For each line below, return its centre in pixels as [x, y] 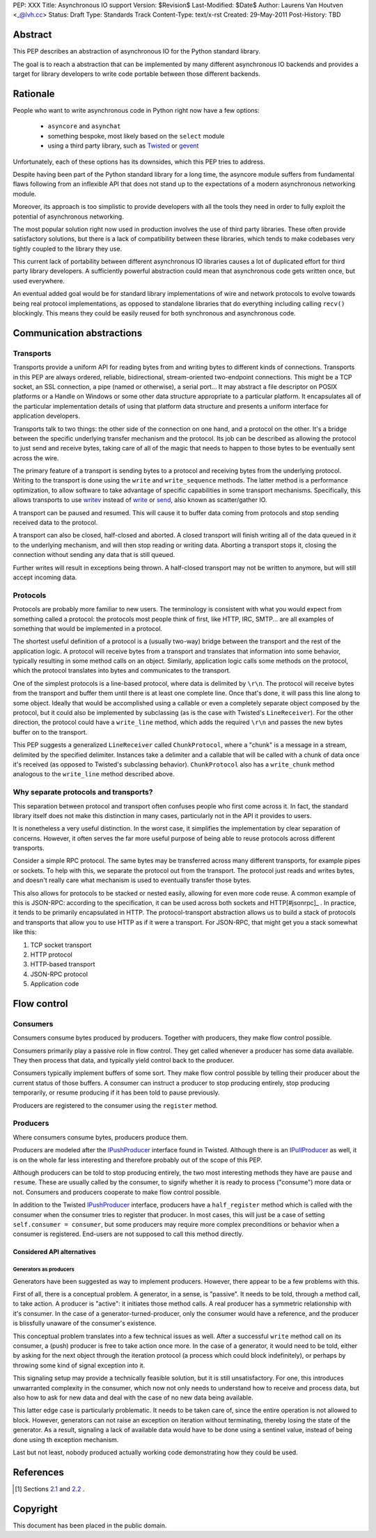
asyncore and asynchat [84, 126]
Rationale [34, 94]
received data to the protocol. [55, 523]
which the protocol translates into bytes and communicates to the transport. [122, 670]
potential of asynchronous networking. [69, 217]
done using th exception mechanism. [66, 1439]
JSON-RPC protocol [59, 974]
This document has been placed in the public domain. [90, 1525]
